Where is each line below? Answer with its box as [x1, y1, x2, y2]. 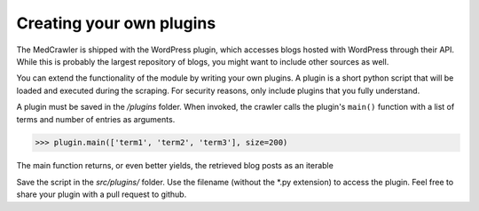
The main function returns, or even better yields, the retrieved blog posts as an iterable [16, 160, 334, 171]
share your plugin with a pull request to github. [16, 189, 187, 199]
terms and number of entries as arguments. [16, 113, 176, 124]
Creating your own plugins [16, 13, 216, 33]
